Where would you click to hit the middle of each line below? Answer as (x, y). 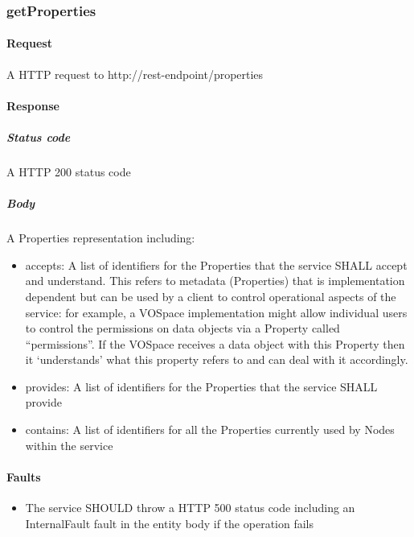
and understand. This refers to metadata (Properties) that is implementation (215, 281)
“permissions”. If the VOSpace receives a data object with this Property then (215, 343)
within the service (69, 445)
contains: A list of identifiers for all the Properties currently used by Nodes (210, 430)
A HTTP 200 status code (69, 171)
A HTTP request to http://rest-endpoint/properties (135, 74)
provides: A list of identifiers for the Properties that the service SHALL (201, 386)
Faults (24, 476)
